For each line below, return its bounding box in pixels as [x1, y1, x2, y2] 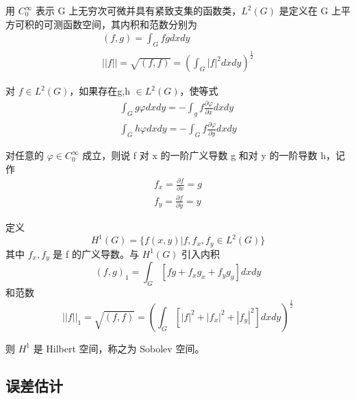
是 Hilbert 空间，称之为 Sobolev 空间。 [33, 341, 205, 355]
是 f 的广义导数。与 [53, 246, 139, 261]
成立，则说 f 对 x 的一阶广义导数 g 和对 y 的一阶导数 [82, 148, 318, 162]
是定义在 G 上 [279, 3, 341, 17]
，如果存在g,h [69, 84, 131, 98]
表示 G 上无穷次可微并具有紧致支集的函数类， [35, 3, 242, 17]
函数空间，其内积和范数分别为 [62, 16, 197, 31]
